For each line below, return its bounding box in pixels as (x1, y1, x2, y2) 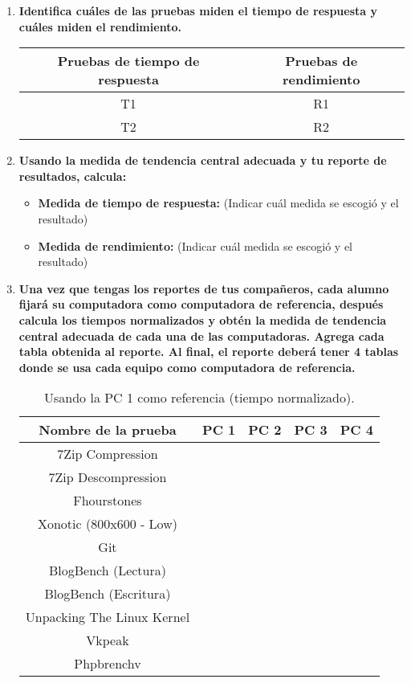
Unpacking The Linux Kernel (25, 607, 190, 627)
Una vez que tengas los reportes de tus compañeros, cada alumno (18, 280, 389, 297)
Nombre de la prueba (39, 420, 177, 440)
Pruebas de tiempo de (57, 51, 200, 71)
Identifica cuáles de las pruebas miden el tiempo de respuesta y (18, 2, 377, 18)
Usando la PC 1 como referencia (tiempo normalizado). (44, 388, 355, 407)
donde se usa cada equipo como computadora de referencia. (18, 358, 356, 375)
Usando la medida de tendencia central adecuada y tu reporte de (18, 152, 387, 169)
